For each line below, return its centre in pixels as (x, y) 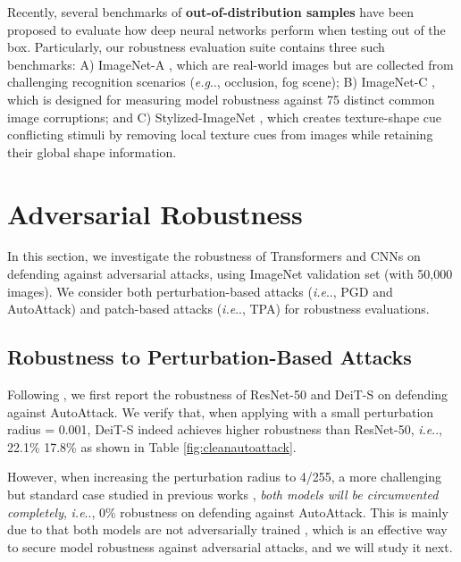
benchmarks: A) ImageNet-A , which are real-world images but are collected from (230, 64)
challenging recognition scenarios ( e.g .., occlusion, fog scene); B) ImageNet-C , (221, 82)
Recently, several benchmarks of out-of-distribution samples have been (211, 12)
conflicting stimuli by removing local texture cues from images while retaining (220, 134)
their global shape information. (92, 151)
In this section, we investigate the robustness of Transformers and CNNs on (214, 256)
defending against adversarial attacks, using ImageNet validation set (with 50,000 (230, 274)
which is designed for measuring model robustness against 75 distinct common (221, 99)
